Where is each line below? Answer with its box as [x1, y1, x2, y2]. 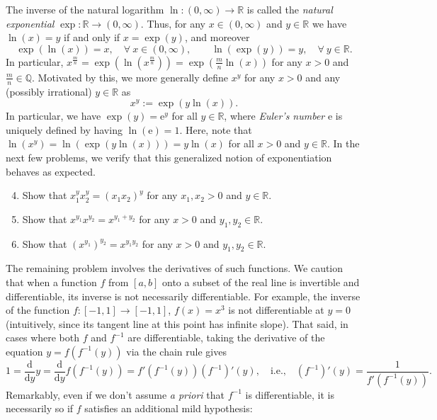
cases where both [6, 330, 80, 345]
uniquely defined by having [6, 122, 123, 137]
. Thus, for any [140, 16, 205, 30]
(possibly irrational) [6, 84, 92, 98]
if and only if [64, 30, 120, 45]
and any [305, 69, 341, 84]
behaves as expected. [6, 164, 96, 178]
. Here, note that [179, 122, 252, 137]
